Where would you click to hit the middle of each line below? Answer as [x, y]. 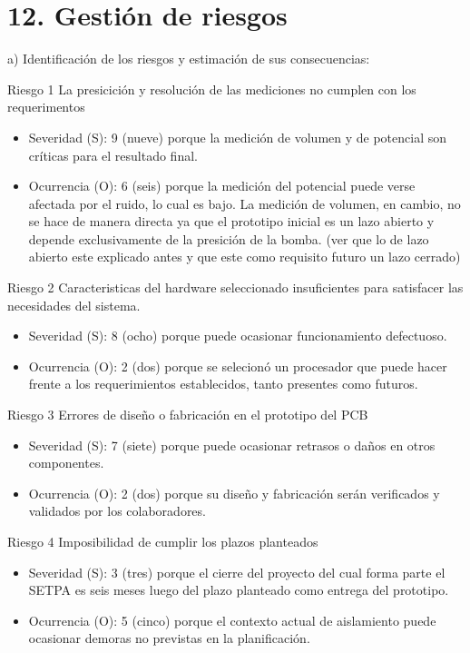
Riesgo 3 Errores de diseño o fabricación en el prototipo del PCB [188, 415]
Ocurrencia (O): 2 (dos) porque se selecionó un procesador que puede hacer [238, 366]
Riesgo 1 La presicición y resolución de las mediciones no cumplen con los [212, 89]
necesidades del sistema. [74, 305]
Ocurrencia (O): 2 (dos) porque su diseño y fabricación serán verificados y [234, 493]
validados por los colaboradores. [117, 511]
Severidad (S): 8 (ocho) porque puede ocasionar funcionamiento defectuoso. [238, 336]
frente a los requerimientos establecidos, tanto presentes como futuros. [223, 384]
